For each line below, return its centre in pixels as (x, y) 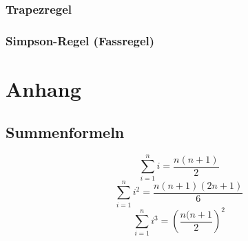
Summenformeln (65, 132)
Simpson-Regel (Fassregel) (80, 40)
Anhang (43, 88)
